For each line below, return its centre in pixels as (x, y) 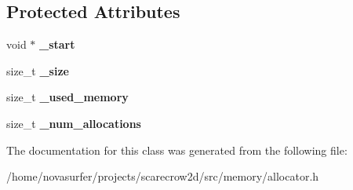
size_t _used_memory (67, 97)
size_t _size (38, 70)
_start (57, 44)
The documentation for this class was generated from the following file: (177, 150)
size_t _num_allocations (74, 123)
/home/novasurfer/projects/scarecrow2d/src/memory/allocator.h (163, 176)
